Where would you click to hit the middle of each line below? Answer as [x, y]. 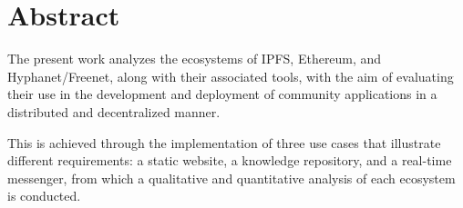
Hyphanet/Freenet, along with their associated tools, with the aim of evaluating [231, 76]
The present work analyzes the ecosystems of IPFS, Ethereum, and [195, 59]
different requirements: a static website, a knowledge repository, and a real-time [230, 160]
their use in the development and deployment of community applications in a [222, 94]
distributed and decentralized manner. [114, 111]
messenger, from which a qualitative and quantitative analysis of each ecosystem [231, 178]
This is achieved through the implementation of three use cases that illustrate [224, 142]
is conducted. [44, 196]
